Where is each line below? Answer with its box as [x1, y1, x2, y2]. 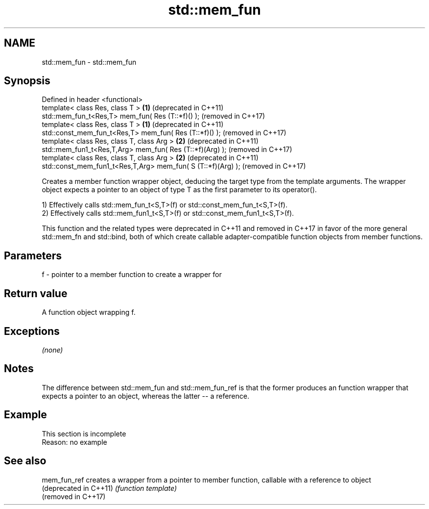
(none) [42, 345, 63, 354]
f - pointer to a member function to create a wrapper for [42, 270, 222, 279]
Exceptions [4, 325, 60, 337]
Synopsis [4, 75, 50, 87]
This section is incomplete [42, 429, 126, 438]
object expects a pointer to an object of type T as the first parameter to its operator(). [42, 185, 317, 194]
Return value [4, 287, 68, 300]
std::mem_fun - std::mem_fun [42, 57, 137, 66]
